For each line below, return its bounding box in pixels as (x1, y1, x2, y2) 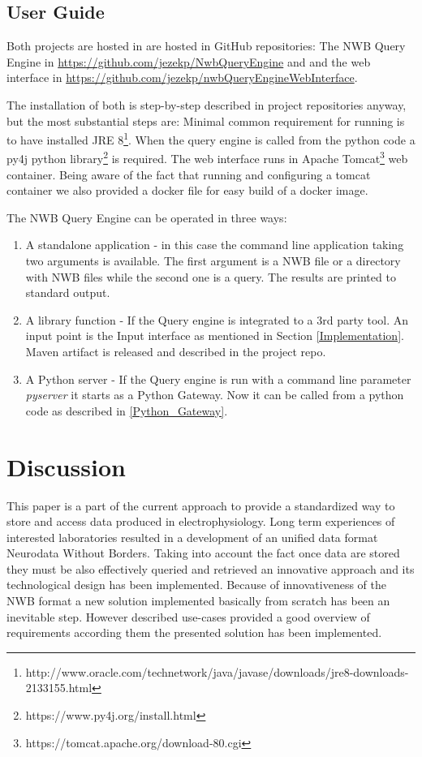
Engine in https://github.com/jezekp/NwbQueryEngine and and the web (6, 53, 371, 70)
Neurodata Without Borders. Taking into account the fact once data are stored (6, 544, 400, 561)
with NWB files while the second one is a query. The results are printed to (25, 268, 396, 285)
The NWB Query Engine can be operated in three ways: (6, 209, 287, 226)
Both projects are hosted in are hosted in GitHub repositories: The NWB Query (6, 37, 406, 54)
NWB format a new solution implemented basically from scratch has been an (6, 592, 390, 609)
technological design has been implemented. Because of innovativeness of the (6, 576, 386, 593)
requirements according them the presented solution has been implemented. (6, 624, 382, 641)
